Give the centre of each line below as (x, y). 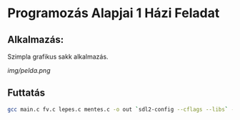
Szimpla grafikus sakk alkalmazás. (58, 56)
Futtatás (26, 93)
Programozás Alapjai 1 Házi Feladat (114, 13)
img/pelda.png (29, 70)
